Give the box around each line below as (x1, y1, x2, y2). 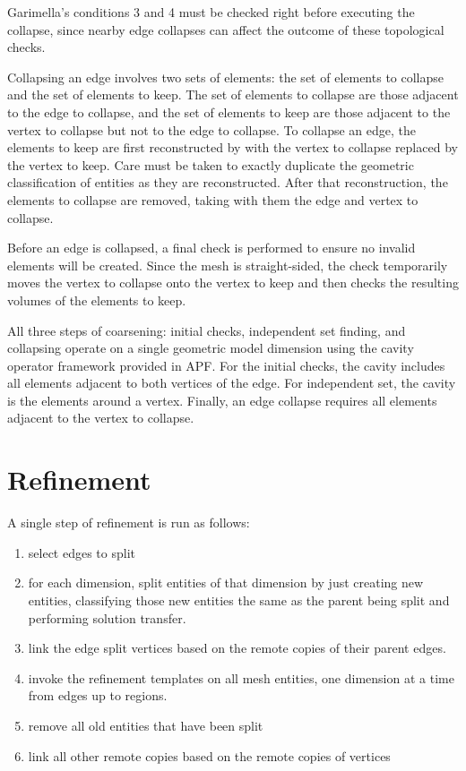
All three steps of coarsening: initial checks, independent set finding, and (7, 321, 406, 339)
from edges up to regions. (28, 686, 168, 705)
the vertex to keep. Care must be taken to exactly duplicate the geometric (7, 155, 414, 174)
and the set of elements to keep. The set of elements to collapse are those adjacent (7, 85, 459, 104)
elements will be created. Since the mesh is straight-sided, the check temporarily (7, 255, 448, 274)
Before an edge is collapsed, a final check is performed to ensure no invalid (7, 238, 416, 257)
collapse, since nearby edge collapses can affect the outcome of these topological (7, 20, 444, 39)
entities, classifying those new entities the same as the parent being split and (28, 590, 450, 609)
